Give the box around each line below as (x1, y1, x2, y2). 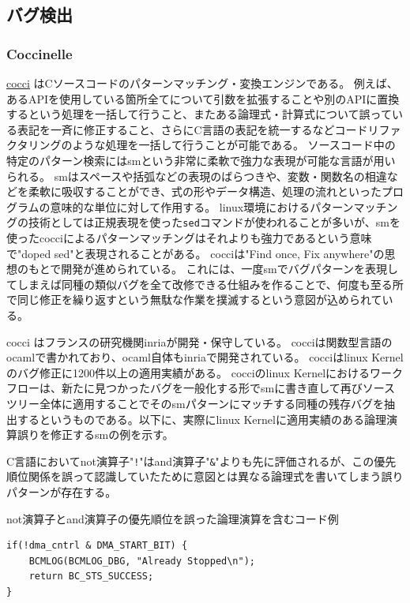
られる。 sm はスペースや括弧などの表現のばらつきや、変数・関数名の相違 (6, 167, 387, 184)
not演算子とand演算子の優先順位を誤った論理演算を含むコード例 (6, 510, 339, 526)
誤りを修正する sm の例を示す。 (17, 426, 174, 443)
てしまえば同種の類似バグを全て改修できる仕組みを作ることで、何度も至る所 (6, 275, 404, 292)
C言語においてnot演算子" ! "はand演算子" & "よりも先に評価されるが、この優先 (6, 452, 397, 469)
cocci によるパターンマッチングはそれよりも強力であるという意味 (39, 230, 372, 245)
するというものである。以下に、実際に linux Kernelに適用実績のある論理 (17, 410, 386, 427)
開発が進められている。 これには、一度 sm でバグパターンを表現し (61, 260, 399, 277)
